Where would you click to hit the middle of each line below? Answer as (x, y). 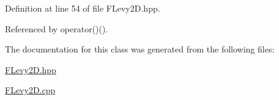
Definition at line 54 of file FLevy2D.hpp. (83, 8)
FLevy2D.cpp (30, 90)
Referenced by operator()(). (57, 28)
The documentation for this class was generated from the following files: (140, 49)
